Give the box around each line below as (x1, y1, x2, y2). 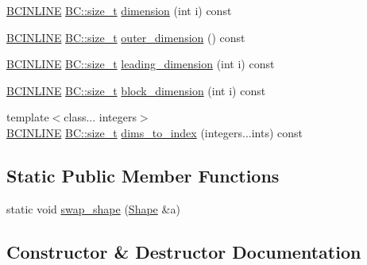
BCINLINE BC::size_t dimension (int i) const (6, 2, 232, 18)
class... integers (64, 109, 137, 125)
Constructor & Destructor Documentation (6, 239, 361, 263)
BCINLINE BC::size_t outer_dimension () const (6, 29, 245, 45)
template (6, 109, 49, 125)
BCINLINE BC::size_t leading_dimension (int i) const (6, 56, 275, 72)
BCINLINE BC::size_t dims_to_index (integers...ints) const (6, 124, 303, 140)
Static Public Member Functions (6, 163, 280, 187)
